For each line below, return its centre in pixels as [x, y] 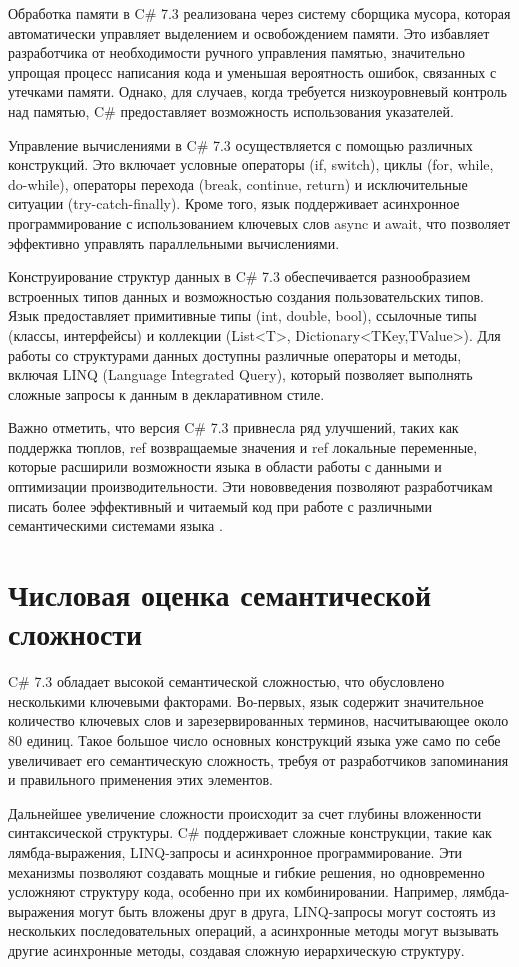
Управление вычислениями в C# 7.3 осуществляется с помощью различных [240, 144]
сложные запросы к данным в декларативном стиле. [166, 393]
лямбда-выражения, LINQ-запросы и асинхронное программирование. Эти [235, 851]
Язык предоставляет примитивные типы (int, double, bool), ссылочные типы [242, 315]
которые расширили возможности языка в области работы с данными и [225, 466]
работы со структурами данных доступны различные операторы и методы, [235, 354]
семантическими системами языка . [115, 525]
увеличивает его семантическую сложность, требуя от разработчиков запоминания [258, 759]
